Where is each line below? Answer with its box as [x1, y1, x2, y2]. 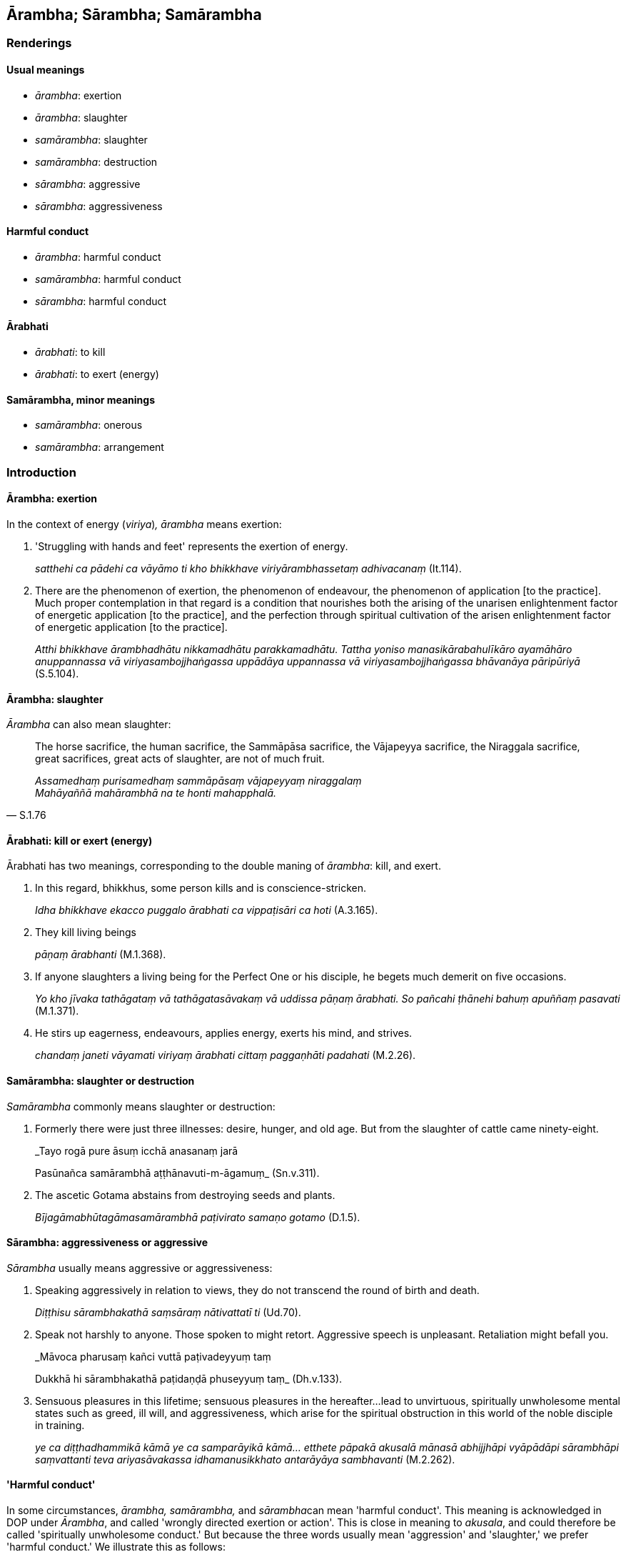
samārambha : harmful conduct [35, 272, 181, 285]
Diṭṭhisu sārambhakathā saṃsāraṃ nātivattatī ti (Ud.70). [35, 1305, 301, 1318]
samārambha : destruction [35, 155, 158, 168]
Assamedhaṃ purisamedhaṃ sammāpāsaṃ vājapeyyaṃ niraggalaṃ [35, 775, 362, 787]
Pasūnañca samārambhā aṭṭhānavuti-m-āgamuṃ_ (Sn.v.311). [35, 1166, 320, 1179]
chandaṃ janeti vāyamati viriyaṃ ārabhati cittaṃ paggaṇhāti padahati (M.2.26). [35, 1049, 416, 1062]
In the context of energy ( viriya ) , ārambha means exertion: [6, 517, 282, 530]
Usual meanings [6, 64, 85, 76]
